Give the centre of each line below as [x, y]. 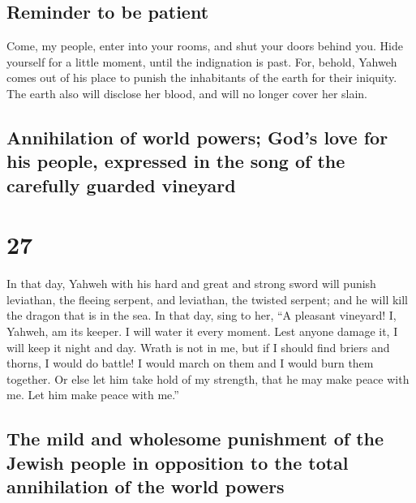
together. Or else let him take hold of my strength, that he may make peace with [208, 378]
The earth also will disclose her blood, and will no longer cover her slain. [187, 93]
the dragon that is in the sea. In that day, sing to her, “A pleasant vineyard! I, [202, 315]
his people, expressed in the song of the [176, 161]
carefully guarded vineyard [121, 185]
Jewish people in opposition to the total [178, 462]
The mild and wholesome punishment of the [195, 439]
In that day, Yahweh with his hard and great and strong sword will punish [191, 284]
